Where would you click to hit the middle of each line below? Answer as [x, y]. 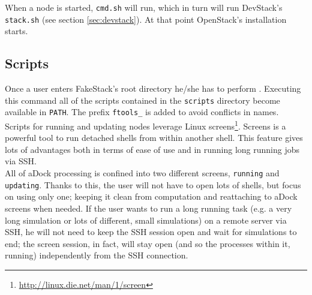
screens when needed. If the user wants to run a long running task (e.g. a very [148, 208]
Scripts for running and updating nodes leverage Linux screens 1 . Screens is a [145, 125]
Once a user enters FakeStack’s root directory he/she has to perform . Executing [153, 88]
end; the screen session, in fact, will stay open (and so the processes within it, [148, 243]
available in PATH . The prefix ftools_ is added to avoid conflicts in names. [142, 112]
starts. [16, 31]
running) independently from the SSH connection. [97, 255]
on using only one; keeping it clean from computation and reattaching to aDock [151, 196]
